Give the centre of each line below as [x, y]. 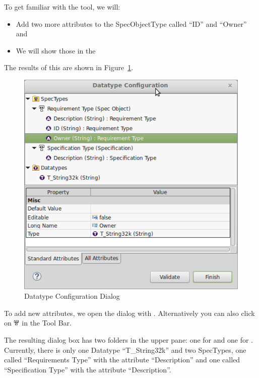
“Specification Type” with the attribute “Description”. [88, 369]
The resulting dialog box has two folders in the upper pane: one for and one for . [128, 340]
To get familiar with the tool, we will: [62, 7]
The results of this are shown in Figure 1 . [69, 67]
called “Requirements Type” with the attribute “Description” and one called [122, 360]
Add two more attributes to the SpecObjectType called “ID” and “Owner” [131, 23]
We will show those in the [56, 50]
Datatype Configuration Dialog [72, 296]
